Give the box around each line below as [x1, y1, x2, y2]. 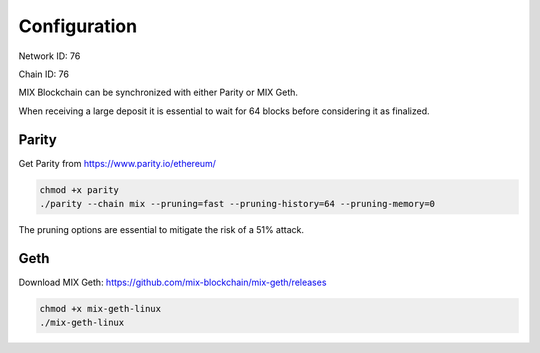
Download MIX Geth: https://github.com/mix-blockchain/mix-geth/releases [18, 276, 327, 288]
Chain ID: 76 [18, 68, 70, 80]
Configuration [18, 15, 138, 37]
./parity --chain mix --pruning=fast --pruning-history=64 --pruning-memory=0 [39, 198, 435, 209]
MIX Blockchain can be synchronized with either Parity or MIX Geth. [18, 86, 299, 99]
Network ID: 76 [18, 50, 81, 62]
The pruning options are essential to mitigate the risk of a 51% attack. [18, 223, 305, 235]
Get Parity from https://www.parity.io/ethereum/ [18, 157, 217, 169]
